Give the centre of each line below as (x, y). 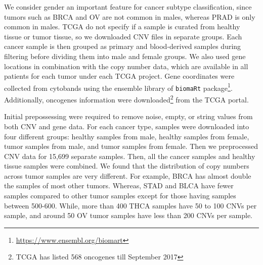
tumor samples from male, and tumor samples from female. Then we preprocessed (131, 146)
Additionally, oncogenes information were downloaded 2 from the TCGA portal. (126, 99)
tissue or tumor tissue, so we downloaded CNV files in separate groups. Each (123, 36)
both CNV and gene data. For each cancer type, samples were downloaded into (127, 126)
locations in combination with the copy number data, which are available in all (126, 66)
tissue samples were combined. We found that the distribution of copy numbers (127, 166)
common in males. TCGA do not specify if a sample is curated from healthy (122, 26)
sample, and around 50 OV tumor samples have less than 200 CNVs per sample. (128, 215)
